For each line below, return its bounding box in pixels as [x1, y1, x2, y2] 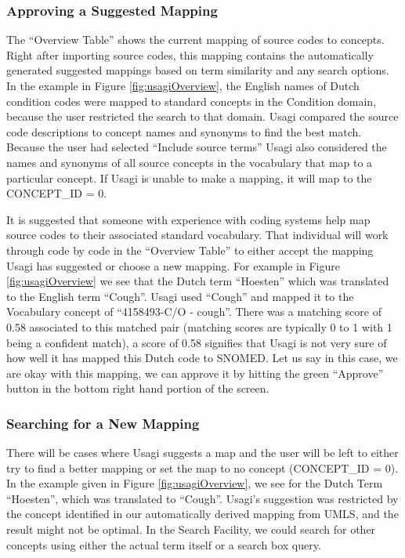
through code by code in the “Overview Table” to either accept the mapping [6, 241, 374, 258]
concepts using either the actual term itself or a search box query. [6, 536, 321, 553]
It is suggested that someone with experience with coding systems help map [6, 211, 371, 227]
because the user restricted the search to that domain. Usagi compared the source [6, 108, 399, 125]
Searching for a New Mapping [6, 413, 200, 433]
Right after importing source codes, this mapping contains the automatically [6, 46, 374, 63]
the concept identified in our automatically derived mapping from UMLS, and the [6, 505, 399, 522]
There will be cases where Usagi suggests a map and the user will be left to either [6, 444, 399, 461]
